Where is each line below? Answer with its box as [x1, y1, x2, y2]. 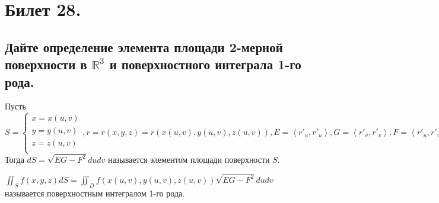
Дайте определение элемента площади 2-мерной [5, 37, 283, 56]
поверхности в [5, 55, 87, 73]
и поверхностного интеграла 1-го [109, 55, 301, 73]
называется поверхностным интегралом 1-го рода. [5, 186, 185, 199]
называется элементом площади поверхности [108, 153, 270, 165]
